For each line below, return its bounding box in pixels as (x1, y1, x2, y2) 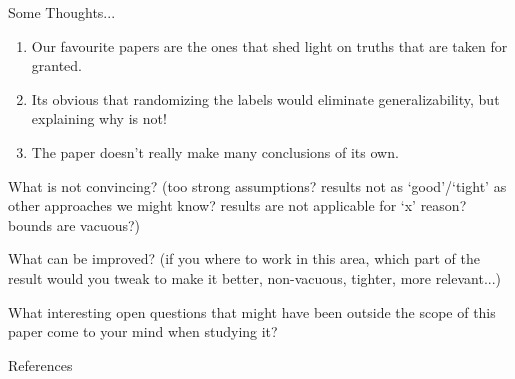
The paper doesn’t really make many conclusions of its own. (31, 141, 399, 162)
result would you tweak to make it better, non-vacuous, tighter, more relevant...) (8, 267, 502, 288)
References (8, 354, 73, 375)
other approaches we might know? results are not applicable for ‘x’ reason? (8, 195, 467, 216)
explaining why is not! (31, 108, 167, 129)
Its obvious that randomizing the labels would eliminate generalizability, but (31, 88, 500, 109)
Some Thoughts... (8, 2, 116, 22)
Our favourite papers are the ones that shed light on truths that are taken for (31, 35, 508, 56)
